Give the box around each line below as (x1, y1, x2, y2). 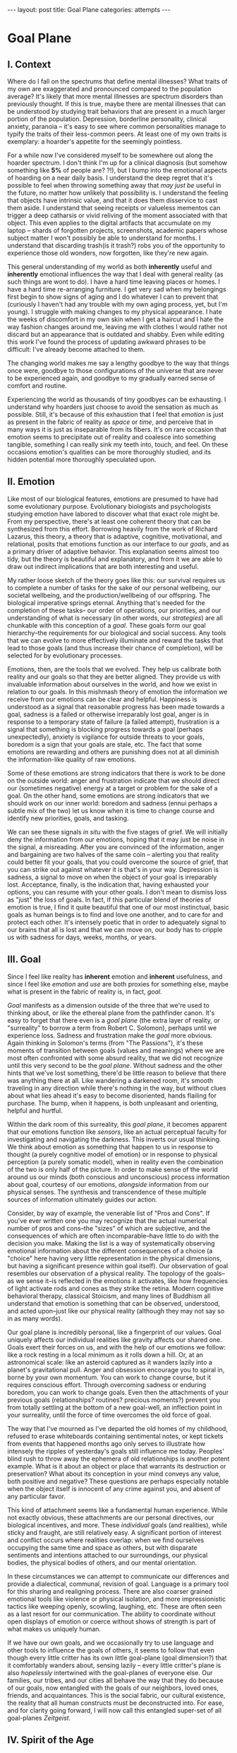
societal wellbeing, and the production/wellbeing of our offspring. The (7, 591, 210, 599)
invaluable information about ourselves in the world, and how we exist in (7, 679, 217, 688)
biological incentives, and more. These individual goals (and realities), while (7, 1520, 228, 1529)
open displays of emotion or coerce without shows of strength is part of (7, 1617, 217, 1626)
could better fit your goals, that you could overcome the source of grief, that (7, 858, 229, 866)
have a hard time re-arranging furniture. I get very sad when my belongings (7, 285, 227, 293)
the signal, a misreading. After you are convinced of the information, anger (7, 842, 224, 851)
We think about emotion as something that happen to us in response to (7, 1142, 213, 1151)
